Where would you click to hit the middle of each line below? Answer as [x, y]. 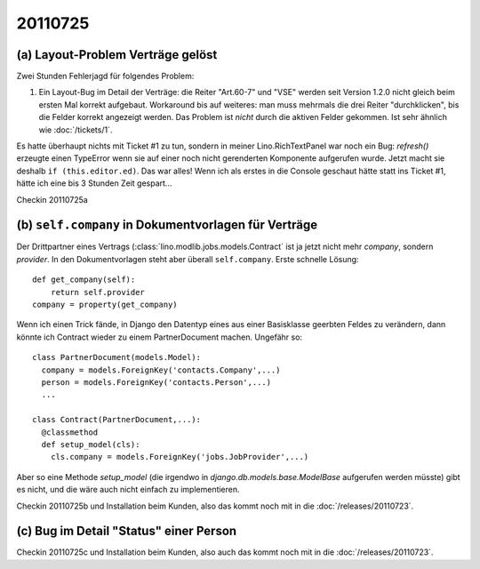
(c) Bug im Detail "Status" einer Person [127, 531]
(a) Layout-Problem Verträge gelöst [117, 55]
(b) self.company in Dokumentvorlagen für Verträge [167, 225]
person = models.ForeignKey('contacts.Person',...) [156, 382]
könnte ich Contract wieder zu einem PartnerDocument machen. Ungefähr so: [159, 337]
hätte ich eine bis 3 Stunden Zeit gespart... [94, 183]
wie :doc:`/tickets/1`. [76, 130]
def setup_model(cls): [91, 444]
